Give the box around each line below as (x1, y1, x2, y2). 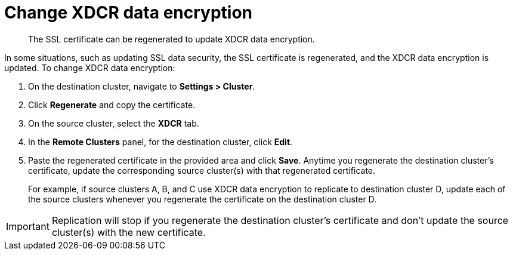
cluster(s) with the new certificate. (51, 226, 206, 238)
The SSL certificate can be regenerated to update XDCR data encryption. (28, 33, 315, 44)
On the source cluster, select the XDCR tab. (28, 118, 199, 128)
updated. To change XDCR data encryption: (4, 62, 175, 73)
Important (6, 220, 50, 232)
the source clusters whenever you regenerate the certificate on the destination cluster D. (28, 193, 377, 204)
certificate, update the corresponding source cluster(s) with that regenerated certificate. (28, 165, 376, 176)
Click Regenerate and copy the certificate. (28, 99, 196, 110)
